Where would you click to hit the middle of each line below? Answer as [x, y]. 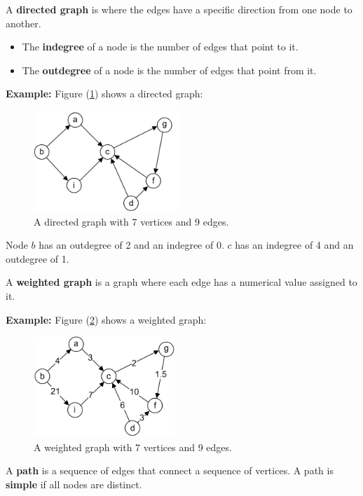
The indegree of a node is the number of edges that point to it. [160, 47]
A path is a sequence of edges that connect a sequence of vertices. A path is [170, 470]
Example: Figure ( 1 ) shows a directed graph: [104, 94]
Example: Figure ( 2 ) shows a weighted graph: [106, 319]
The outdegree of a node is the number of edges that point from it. [169, 70]
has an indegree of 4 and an [294, 245]
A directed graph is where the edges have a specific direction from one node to [179, 9]
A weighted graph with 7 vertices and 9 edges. [133, 447]
